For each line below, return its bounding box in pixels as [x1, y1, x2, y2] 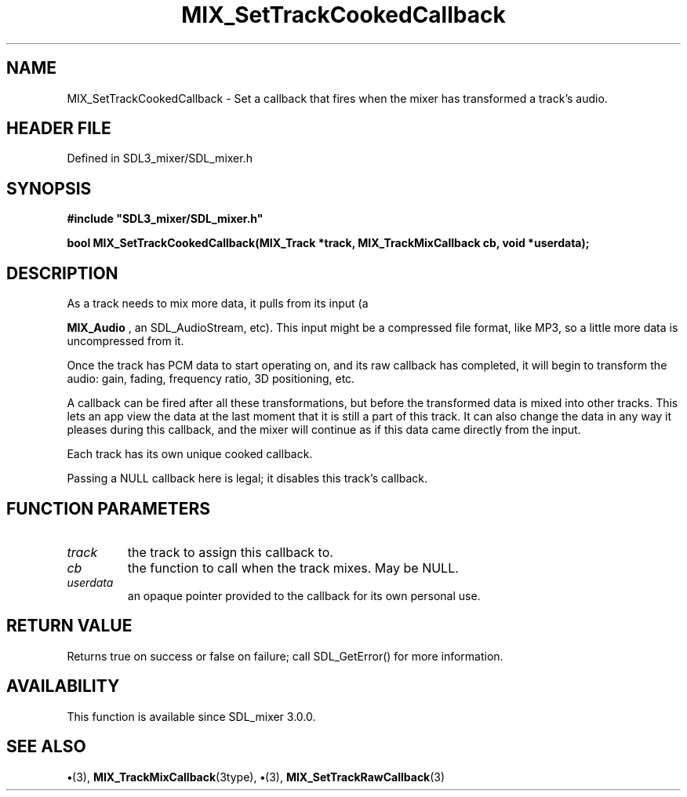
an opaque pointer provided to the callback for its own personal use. [127, 588, 481, 602]
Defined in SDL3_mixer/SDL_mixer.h [67, 151, 253, 166]
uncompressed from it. [67, 334, 184, 348]
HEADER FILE [6, 118, 111, 139]
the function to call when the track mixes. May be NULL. [127, 559, 459, 576]
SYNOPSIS [6, 178, 92, 198]
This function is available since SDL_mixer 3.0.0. [67, 709, 316, 723]
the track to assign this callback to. [127, 544, 333, 560]
